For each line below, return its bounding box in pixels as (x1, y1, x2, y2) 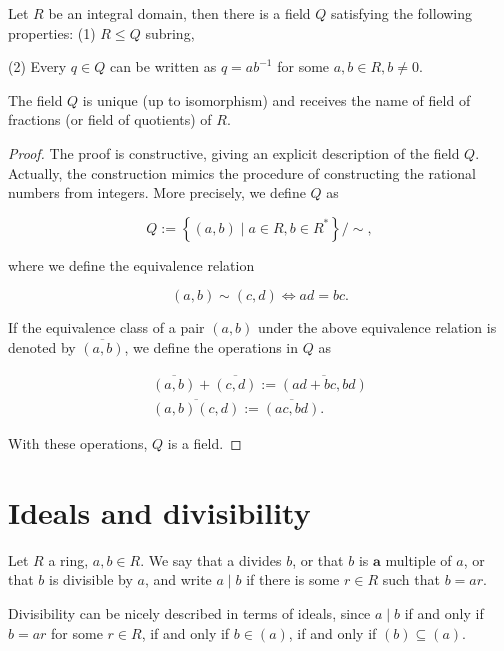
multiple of (385, 549, 452, 570)
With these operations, (8, 433, 148, 454)
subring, (145, 22, 195, 43)
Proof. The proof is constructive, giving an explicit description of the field (8, 142, 460, 163)
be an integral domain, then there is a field (48, 3, 311, 23)
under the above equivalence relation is (258, 317, 497, 338)
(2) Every (8, 56, 67, 77)
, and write (144, 569, 212, 590)
